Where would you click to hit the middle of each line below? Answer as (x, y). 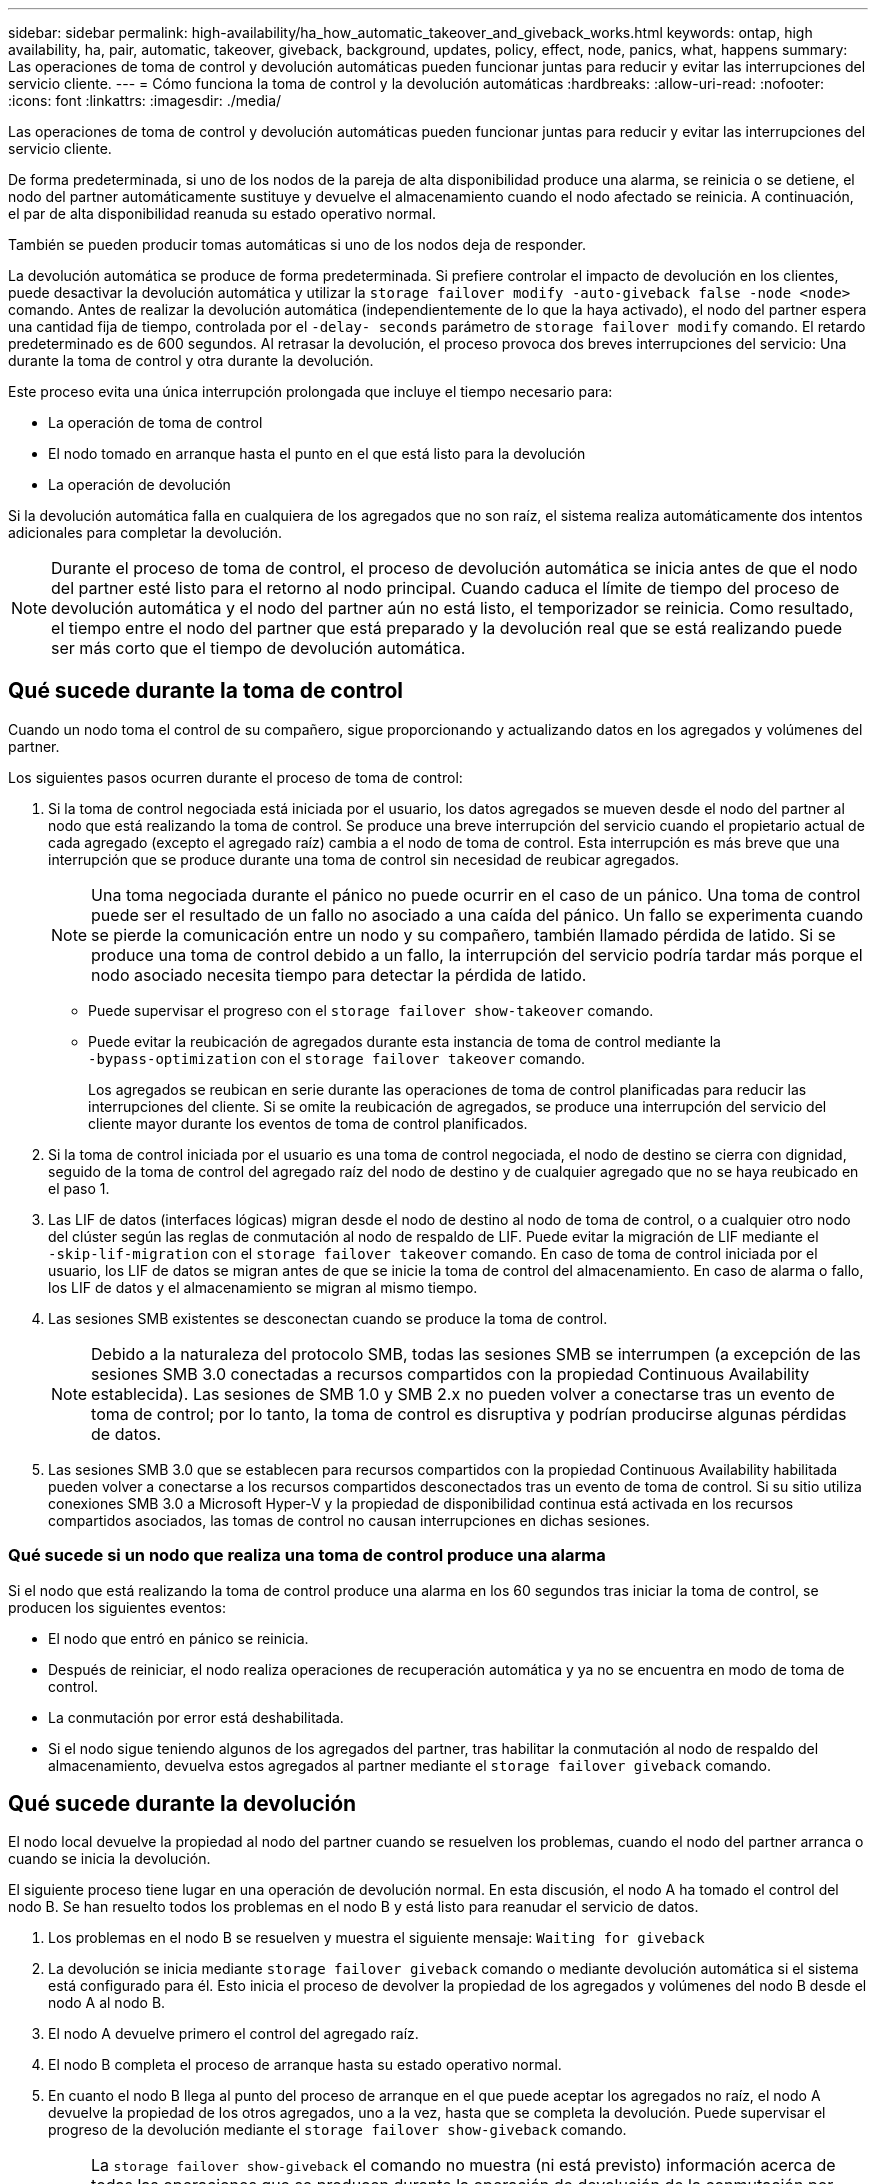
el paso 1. (79, 1188)
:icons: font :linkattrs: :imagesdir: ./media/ (145, 100)
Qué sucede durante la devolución (182, 1804)
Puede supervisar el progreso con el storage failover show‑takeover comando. (371, 1010)
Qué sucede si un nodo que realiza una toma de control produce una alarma (307, 1555)
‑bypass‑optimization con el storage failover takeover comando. (337, 1058)
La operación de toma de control (155, 422)
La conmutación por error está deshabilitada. (196, 1717)
